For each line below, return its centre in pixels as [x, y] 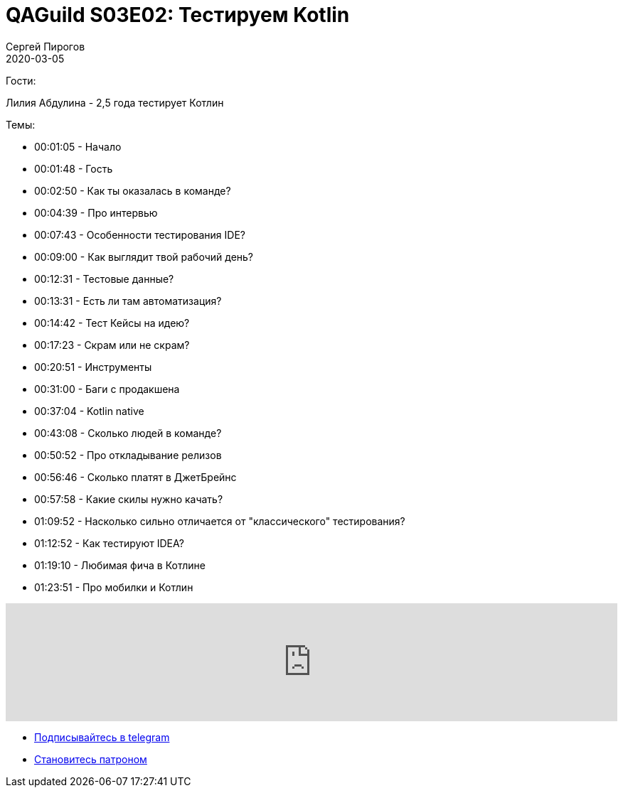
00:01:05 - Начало [78, 146]
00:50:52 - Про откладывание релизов [128, 455]
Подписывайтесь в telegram [102, 737]
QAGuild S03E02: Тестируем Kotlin [178, 15]
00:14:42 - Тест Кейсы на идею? [112, 323]
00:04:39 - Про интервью [96, 212]
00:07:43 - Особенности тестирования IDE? [140, 234]
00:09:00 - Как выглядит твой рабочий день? [144, 257]
